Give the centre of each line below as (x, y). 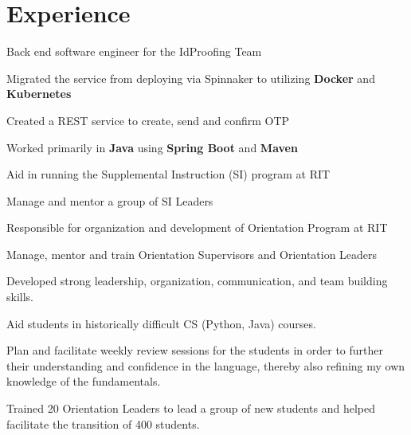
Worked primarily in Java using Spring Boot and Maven (152, 147)
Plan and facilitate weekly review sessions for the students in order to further (195, 350)
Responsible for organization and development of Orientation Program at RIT (197, 227)
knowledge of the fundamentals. (84, 381)
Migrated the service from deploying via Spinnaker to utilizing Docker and (191, 78)
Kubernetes (39, 94)
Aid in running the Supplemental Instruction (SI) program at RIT (168, 174)
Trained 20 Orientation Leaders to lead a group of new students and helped (191, 408)
